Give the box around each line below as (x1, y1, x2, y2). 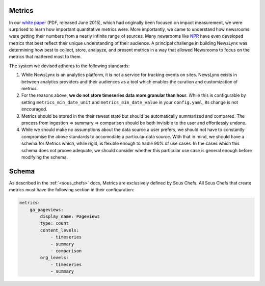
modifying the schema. (21, 154, 68, 160)
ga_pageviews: (29, 207, 64, 212)
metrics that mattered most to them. (9, 54, 82, 60)
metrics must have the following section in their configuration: (9, 187, 134, 193)
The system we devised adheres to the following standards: (9, 63, 130, 69)
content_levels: (40, 227, 79, 233)
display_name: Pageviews (40, 214, 100, 219)
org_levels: (40, 255, 69, 260)
